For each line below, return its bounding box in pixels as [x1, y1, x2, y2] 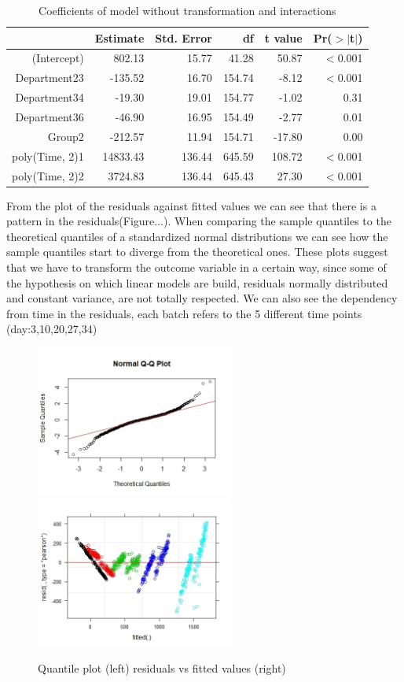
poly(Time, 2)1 [12, 147, 84, 164]
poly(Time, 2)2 [12, 167, 84, 183]
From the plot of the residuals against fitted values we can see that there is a [6, 197, 376, 213]
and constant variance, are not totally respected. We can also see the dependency [6, 290, 398, 306]
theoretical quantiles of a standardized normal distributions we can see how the [6, 228, 388, 244]
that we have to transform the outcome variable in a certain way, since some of [6, 258, 387, 275]
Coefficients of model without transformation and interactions [39, 2, 336, 18]
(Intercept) [31, 50, 84, 66]
